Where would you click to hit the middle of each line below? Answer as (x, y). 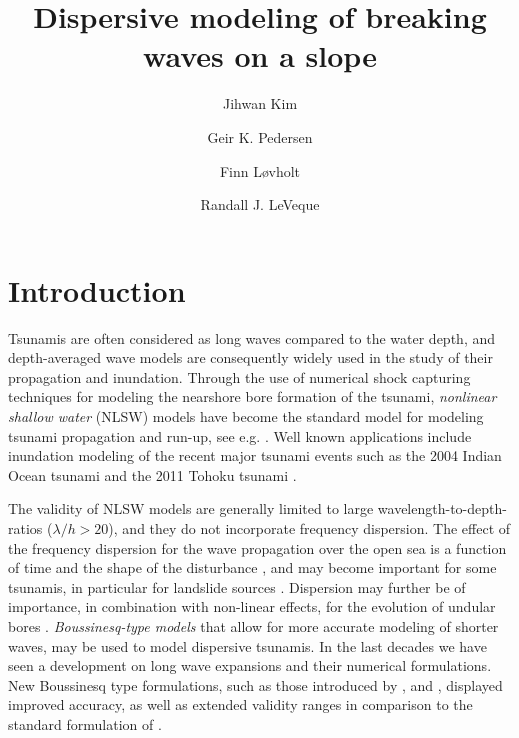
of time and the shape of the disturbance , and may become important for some (252, 567)
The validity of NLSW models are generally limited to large (191, 508)
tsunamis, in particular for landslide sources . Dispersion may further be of (237, 586)
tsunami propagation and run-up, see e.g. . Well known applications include (240, 435)
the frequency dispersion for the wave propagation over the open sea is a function (257, 547)
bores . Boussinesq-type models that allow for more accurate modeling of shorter (253, 625)
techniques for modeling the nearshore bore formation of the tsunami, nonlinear (252, 396)
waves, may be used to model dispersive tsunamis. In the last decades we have (247, 645)
